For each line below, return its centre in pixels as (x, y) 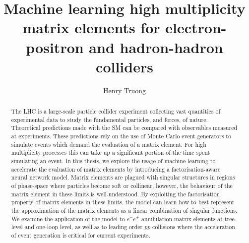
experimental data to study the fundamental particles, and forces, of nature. (109, 119)
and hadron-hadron (156, 47)
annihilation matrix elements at (182, 218)
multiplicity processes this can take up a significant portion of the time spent (111, 152)
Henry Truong (124, 90)
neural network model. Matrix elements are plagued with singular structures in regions (123, 177)
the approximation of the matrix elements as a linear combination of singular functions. (124, 210)
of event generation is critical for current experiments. (81, 235)
